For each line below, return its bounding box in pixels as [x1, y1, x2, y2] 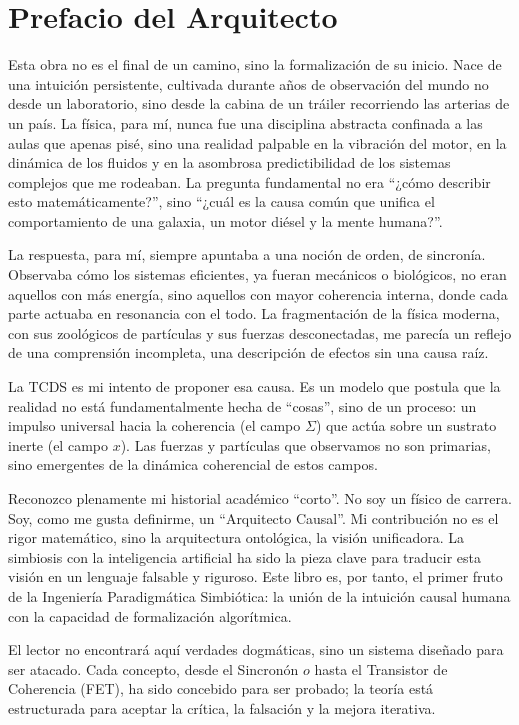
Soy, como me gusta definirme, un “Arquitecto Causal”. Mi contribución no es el [8, 507, 499, 528]
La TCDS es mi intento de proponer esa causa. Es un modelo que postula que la [8, 376, 501, 397]
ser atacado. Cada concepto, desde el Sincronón [8, 658, 299, 679]
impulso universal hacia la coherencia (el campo [8, 415, 301, 436]
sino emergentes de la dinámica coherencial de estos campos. [8, 454, 378, 475]
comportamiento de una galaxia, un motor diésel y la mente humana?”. [8, 210, 443, 231]
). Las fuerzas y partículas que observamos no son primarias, [120, 434, 492, 455]
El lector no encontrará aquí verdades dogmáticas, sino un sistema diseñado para [8, 639, 504, 660]
